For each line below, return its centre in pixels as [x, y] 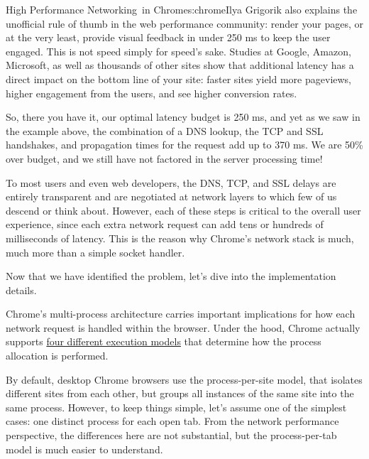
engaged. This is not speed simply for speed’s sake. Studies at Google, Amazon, [178, 51]
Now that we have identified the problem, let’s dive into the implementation [171, 276]
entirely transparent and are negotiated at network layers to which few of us [171, 196]
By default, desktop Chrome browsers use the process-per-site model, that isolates [184, 379]
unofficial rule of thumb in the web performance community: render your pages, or [184, 23]
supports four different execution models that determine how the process [164, 341]
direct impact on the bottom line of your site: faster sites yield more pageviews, [179, 79]
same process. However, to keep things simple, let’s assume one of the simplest [176, 407]
